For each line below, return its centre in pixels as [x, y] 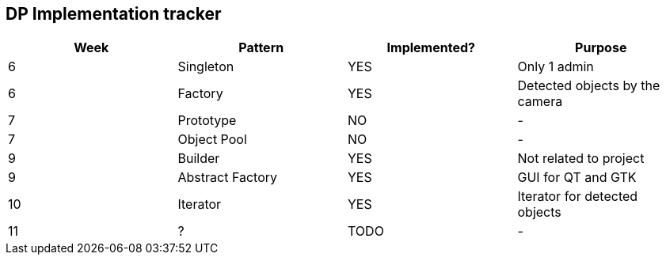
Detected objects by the [589, 86]
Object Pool [212, 140]
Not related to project [581, 159]
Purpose [601, 48]
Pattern [261, 48]
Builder [199, 159]
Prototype [207, 121]
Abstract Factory [228, 178]
